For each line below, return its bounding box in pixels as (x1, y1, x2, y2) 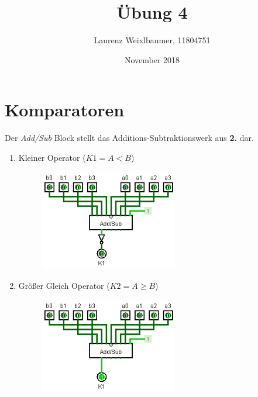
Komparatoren (5, 98, 125, 122)
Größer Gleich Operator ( (18, 279, 110, 291)
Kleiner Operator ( (18, 151, 86, 163)
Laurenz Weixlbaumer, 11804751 (94, 34, 211, 46)
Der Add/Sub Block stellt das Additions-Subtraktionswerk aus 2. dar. (5, 132, 254, 144)
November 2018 (124, 53, 180, 65)
